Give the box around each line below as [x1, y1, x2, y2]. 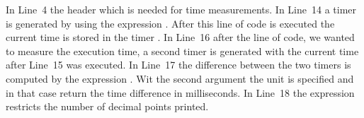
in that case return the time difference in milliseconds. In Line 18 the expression [6, 85, 355, 100]
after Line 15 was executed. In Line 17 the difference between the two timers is [6, 57, 351, 72]
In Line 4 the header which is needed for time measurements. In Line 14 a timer [6, 2, 356, 16]
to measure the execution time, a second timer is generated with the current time [6, 43, 359, 58]
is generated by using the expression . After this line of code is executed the [6, 16, 335, 30]
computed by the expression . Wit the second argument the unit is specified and [6, 71, 354, 85]
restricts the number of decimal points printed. [6, 99, 209, 114]
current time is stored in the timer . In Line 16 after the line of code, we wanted [6, 30, 355, 45]
